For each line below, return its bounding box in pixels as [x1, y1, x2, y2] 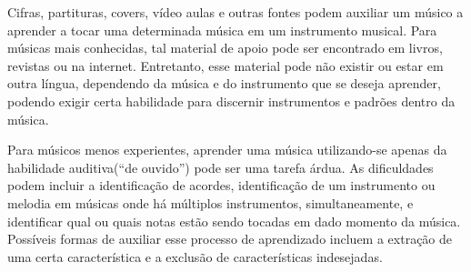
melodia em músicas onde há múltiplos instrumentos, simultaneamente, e [7, 193, 414, 212]
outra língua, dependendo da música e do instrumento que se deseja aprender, [7, 74, 441, 93]
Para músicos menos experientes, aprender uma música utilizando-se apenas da [7, 140, 447, 159]
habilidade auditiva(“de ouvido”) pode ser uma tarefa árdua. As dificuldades [7, 157, 434, 176]
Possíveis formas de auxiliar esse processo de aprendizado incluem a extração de [7, 229, 453, 248]
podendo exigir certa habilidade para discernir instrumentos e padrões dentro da [7, 91, 456, 110]
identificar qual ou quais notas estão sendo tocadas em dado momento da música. [7, 211, 461, 230]
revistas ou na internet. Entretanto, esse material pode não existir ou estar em [7, 55, 444, 75]
